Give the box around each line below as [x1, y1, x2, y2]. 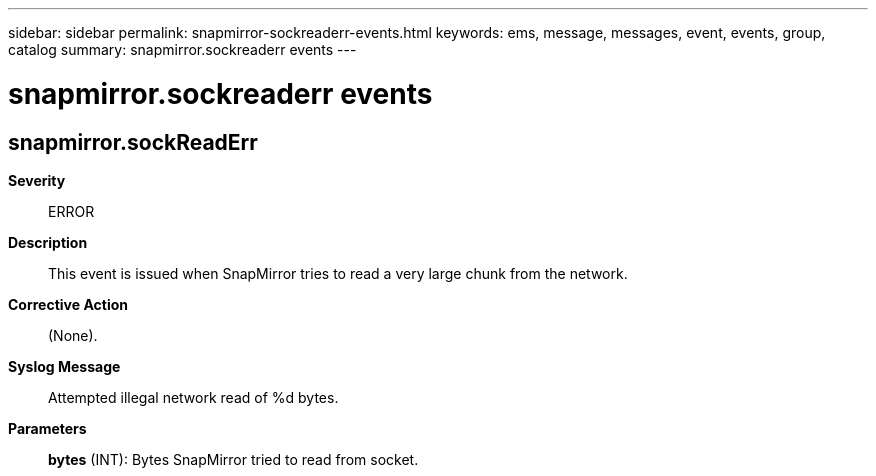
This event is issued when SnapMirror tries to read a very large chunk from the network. [48, 264, 628, 282]
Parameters [8, 419, 87, 437]
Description [8, 233, 88, 251]
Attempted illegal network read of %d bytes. [48, 388, 339, 406]
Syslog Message [8, 357, 121, 375]
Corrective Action [8, 295, 128, 313]
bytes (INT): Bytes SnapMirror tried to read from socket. [48, 450, 419, 468]
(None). [48, 326, 98, 344]
